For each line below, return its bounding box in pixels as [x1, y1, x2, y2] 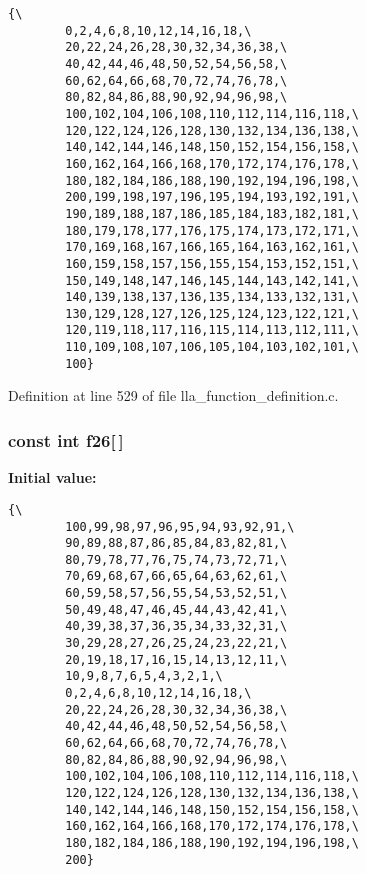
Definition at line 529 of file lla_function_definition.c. [8, 385, 339, 406]
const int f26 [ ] [8, 427, 124, 452]
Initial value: [8, 467, 97, 488]
